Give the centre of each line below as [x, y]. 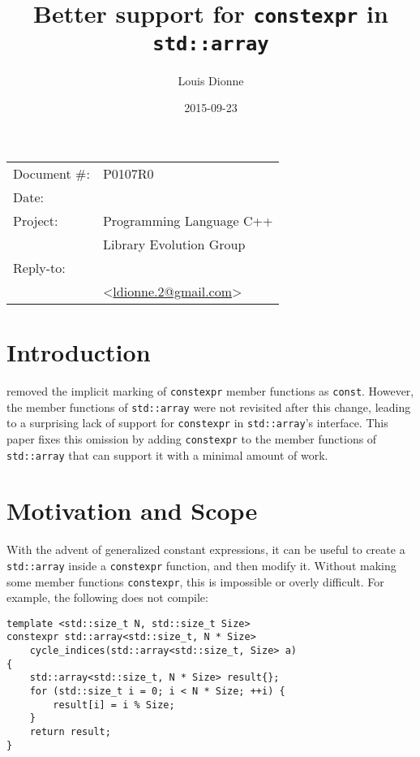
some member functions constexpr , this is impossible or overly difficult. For [195, 581]
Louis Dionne [211, 80]
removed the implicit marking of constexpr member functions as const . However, [210, 390]
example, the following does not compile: [107, 597]
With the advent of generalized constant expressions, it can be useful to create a [206, 549]
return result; [70, 732]
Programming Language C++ [188, 220]
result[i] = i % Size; [114, 705]
